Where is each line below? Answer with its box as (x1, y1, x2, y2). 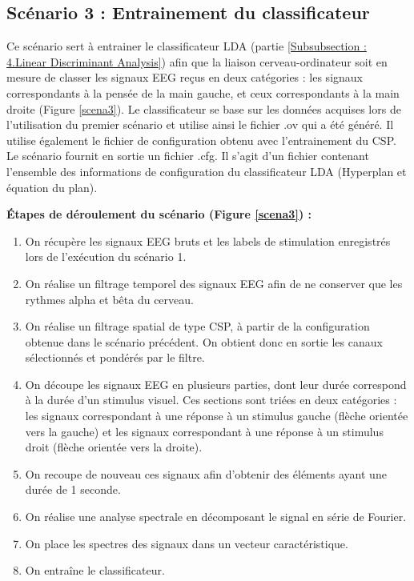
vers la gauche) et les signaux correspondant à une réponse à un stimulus (25, 423, 384, 439)
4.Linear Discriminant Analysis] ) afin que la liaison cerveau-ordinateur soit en (6, 53, 388, 70)
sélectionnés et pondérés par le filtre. (25, 349, 205, 366)
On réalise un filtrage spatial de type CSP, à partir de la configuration (25, 318, 370, 335)
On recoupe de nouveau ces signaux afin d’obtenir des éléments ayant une (25, 465, 387, 482)
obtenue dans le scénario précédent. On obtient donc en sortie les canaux (25, 333, 383, 350)
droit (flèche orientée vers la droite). (25, 439, 203, 455)
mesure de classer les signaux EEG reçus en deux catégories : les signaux (6, 69, 363, 86)
